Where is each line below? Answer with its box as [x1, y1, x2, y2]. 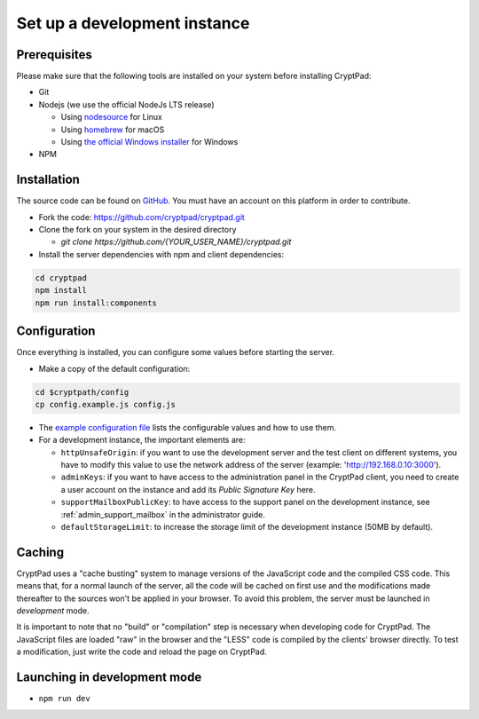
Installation [16, 172, 80, 187]
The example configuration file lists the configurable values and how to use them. [38, 422, 337, 432]
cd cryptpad [35, 273, 88, 283]
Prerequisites [16, 47, 92, 62]
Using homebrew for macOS [60, 124, 165, 135]
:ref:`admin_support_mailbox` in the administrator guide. [60, 509, 265, 519]
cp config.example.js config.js [35, 399, 177, 409]
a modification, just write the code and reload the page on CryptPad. [16, 646, 268, 657]
